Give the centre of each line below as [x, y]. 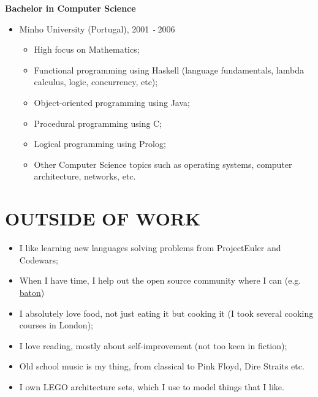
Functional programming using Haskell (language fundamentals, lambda [169, 70]
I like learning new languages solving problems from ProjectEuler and [150, 248]
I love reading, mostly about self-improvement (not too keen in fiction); [153, 345]
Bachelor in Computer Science [70, 8]
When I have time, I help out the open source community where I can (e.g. [160, 280]
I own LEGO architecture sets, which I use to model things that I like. [152, 386]
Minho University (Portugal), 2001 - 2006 [97, 28]
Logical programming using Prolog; [100, 144]
